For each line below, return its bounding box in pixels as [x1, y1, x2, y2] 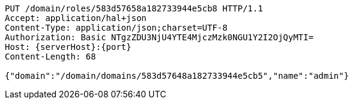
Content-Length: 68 [5, 52, 96, 61]
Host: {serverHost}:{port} [5, 42, 131, 52]
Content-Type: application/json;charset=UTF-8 [5, 23, 228, 32]
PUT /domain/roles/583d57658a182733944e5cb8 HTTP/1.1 [5, 4, 263, 13]
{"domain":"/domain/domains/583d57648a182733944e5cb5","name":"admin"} [5, 71, 349, 81]
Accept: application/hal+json [5, 13, 147, 23]
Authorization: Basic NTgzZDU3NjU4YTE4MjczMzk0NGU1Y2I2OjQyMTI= [5, 32, 314, 42]
